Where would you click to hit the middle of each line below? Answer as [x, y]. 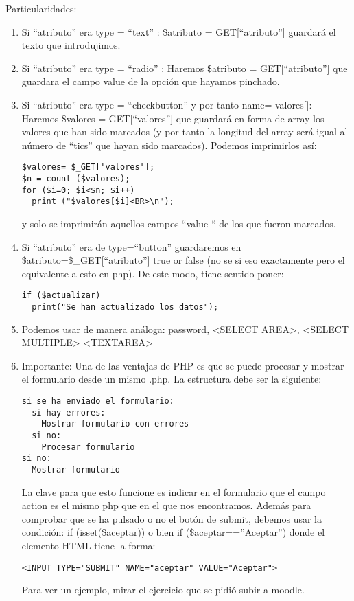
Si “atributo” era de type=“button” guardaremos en [131, 246]
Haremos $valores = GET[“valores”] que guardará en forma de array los [173, 118]
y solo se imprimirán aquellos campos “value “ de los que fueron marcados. [179, 223]
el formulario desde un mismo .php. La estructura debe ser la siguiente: [172, 379]
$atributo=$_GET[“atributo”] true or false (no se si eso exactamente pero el [183, 260]
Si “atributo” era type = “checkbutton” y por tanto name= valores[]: [167, 104]
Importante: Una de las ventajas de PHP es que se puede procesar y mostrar [183, 365]
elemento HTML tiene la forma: [88, 545]
